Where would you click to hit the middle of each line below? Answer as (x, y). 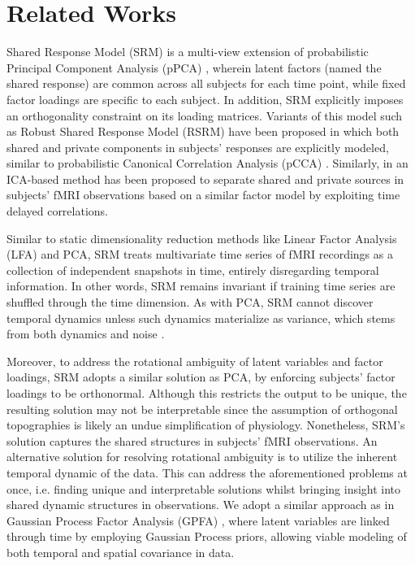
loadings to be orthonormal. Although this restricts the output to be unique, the (207, 393)
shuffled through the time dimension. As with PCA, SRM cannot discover (190, 302)
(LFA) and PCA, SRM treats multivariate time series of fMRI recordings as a (200, 254)
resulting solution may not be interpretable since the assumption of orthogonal (202, 409)
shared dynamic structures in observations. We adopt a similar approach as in (201, 505)
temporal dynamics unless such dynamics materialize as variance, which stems (201, 318)
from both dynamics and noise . (86, 334)
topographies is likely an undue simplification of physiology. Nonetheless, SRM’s (206, 425)
